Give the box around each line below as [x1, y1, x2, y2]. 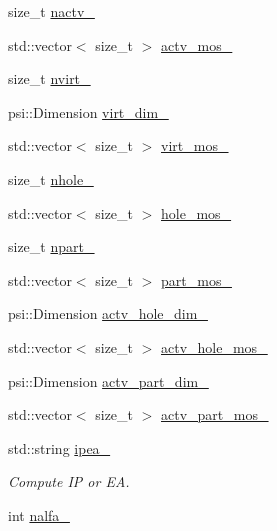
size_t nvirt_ [8, 68, 91, 89]
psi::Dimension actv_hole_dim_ [8, 303, 208, 324]
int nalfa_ [8, 504, 70, 525]
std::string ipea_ [8, 437, 111, 458]
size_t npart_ [8, 236, 95, 257]
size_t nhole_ [8, 168, 94, 189]
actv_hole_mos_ [161, 336, 268, 357]
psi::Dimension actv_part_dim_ [8, 370, 209, 391]
